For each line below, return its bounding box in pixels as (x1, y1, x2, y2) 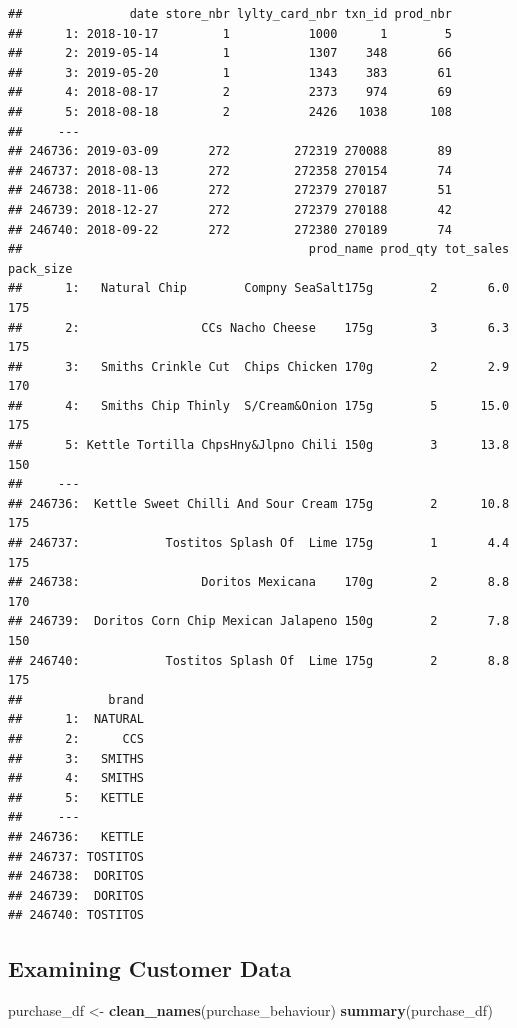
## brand (8, 692, 145, 707)
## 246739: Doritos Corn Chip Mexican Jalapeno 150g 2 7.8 (8, 614, 510, 629)
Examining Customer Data (8, 953, 292, 984)
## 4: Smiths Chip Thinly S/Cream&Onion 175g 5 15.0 (8, 398, 510, 413)
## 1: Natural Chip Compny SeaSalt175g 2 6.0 (8, 281, 510, 296)
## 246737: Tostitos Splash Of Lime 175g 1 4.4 (8, 536, 510, 551)
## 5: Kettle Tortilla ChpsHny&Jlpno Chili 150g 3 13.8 (8, 438, 510, 453)
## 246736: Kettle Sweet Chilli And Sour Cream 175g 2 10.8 (8, 496, 510, 511)
